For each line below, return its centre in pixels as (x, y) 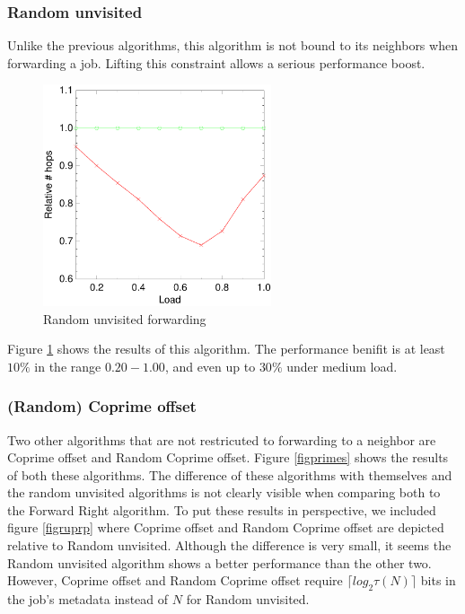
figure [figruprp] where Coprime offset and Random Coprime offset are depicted (226, 527)
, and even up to (210, 366)
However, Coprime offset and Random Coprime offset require (175, 580)
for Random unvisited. (248, 599)
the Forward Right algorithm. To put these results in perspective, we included (222, 509)
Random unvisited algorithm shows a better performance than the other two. (219, 562)
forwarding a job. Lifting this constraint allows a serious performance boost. (216, 62)
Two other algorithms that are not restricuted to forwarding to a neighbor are (222, 439)
